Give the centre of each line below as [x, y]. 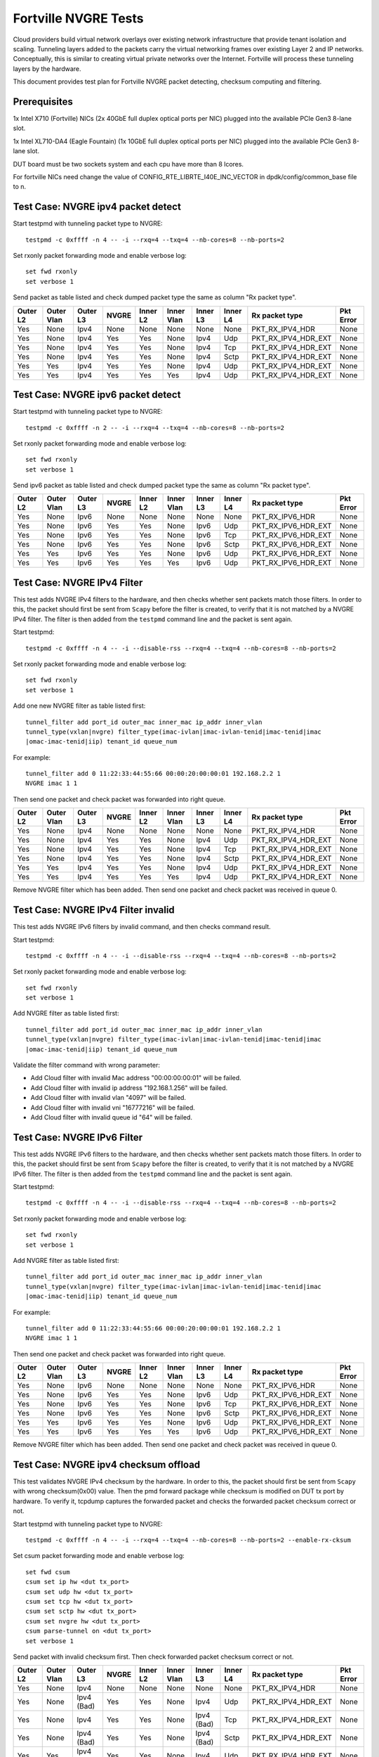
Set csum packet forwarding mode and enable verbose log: [99, 1556]
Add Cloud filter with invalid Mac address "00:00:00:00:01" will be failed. [136, 1078]
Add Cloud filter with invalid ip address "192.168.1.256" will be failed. [129, 1088]
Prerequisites [43, 102]
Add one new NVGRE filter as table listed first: [79, 706]
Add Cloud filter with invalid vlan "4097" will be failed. [108, 1098]
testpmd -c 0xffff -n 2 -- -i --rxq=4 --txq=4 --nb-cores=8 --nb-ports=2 [155, 428]
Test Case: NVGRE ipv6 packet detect [97, 395]
